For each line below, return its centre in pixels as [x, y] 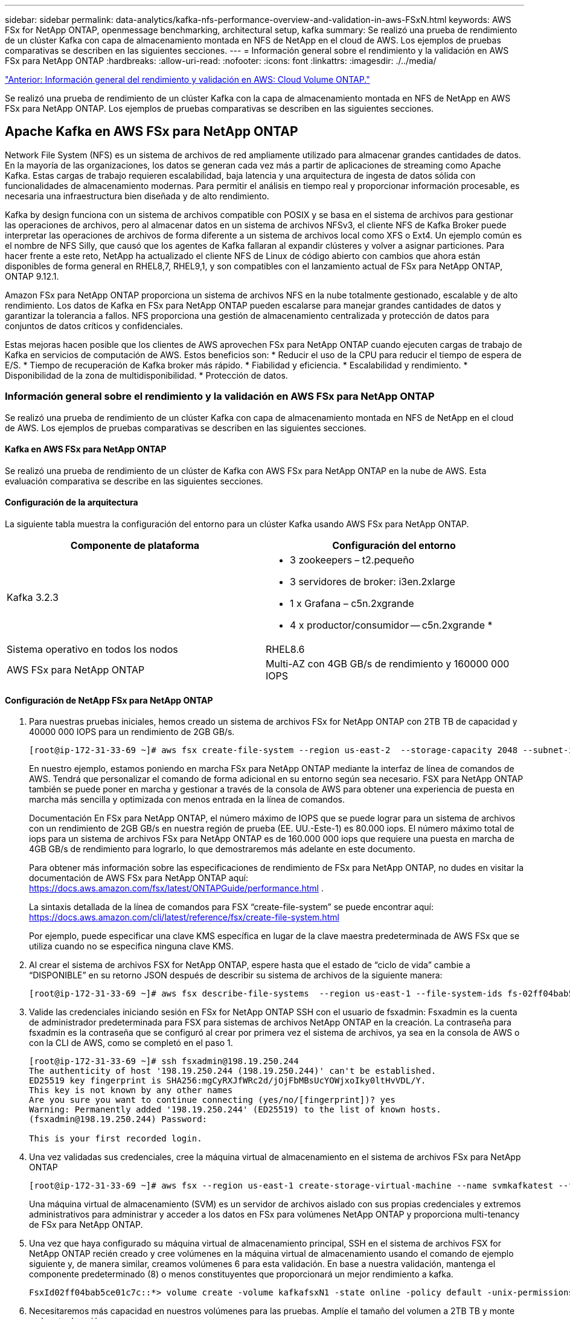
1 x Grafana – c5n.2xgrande [352, 604]
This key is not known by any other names [131, 1090]
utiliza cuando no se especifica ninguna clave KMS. [131, 946]
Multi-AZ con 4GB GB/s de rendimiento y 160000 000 [388, 664]
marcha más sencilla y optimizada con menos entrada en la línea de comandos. [187, 800]
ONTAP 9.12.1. [32, 276]
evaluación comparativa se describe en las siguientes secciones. [134, 481]
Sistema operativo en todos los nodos [92, 650]
